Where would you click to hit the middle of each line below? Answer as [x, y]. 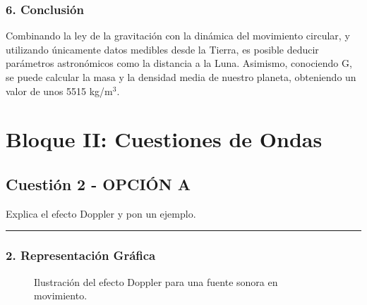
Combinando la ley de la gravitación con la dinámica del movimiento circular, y [178, 36]
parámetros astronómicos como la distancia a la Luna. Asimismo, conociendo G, [179, 63]
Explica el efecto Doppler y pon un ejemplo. [101, 213]
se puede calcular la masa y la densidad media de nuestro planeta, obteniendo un [181, 77]
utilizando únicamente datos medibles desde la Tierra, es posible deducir [162, 49]
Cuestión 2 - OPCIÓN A [98, 183]
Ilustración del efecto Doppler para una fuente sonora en [156, 281]
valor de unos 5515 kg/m [59, 91]
